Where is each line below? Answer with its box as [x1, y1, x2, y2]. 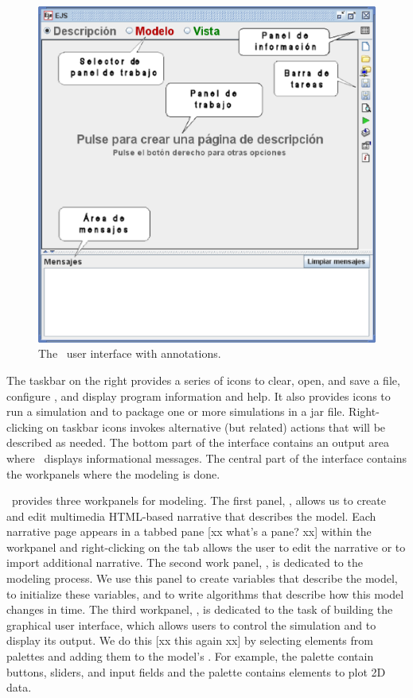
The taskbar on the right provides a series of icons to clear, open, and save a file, [6, 371, 400, 388]
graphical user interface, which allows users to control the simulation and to [6, 616, 376, 633]
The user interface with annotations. [38, 345, 221, 362]
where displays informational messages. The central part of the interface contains [6, 449, 407, 466]
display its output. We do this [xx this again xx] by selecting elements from [6, 632, 373, 649]
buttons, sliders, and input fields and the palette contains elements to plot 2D [6, 663, 386, 680]
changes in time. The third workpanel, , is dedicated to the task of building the [6, 601, 393, 618]
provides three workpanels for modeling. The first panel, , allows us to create [11, 492, 386, 509]
